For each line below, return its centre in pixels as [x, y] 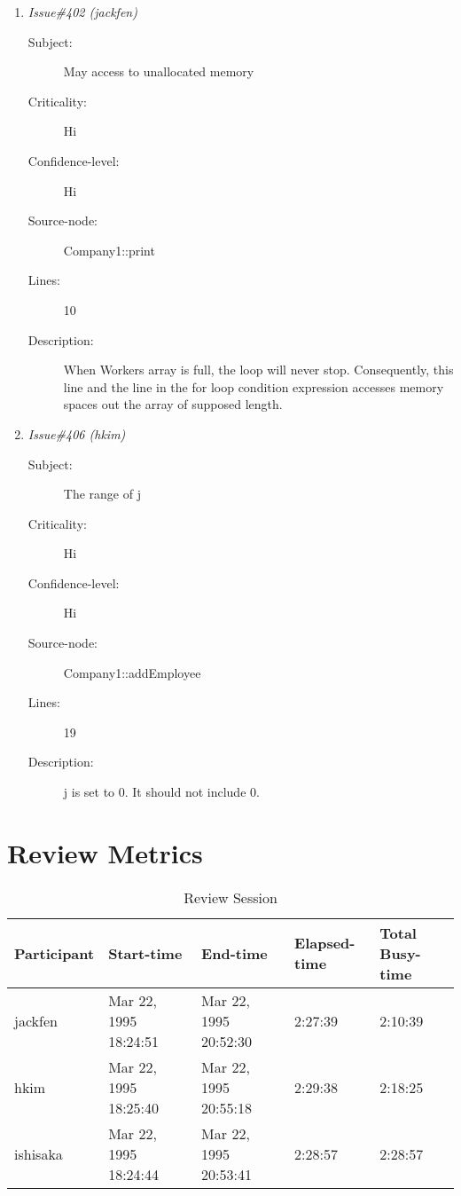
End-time [234, 953]
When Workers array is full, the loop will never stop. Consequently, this [258, 370]
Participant [55, 953]
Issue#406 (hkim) [77, 433]
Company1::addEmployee [132, 672]
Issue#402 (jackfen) [82, 12]
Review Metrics [105, 852]
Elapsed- [325, 943]
